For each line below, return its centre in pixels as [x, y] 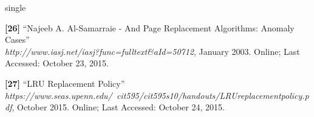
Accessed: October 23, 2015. [57, 63]
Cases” [17, 40]
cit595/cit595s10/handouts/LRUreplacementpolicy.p [213, 95]
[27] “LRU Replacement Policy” [65, 83]
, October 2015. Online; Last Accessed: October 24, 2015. [118, 107]
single [15, 7]
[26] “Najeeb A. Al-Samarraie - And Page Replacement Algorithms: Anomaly [150, 27]
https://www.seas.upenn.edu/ [59, 95]
